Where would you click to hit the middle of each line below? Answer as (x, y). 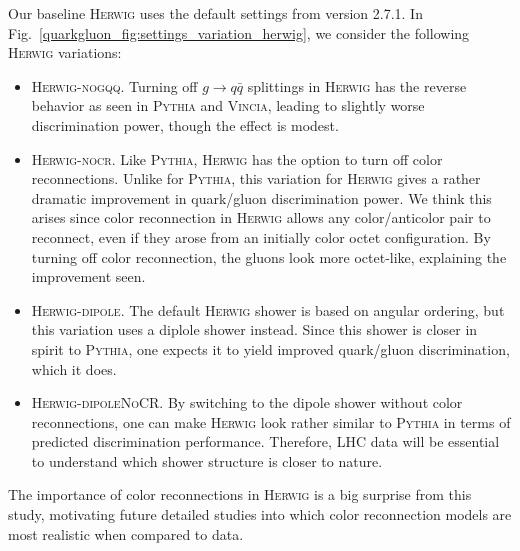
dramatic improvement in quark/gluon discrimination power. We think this (261, 197)
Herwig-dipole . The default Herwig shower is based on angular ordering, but (268, 309)
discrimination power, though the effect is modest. (185, 124)
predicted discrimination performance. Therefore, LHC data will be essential (265, 441)
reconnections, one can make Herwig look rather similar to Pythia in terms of (271, 421)
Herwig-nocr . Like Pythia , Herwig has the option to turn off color (237, 158)
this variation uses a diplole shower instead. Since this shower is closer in (254, 329)
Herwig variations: (65, 52)
